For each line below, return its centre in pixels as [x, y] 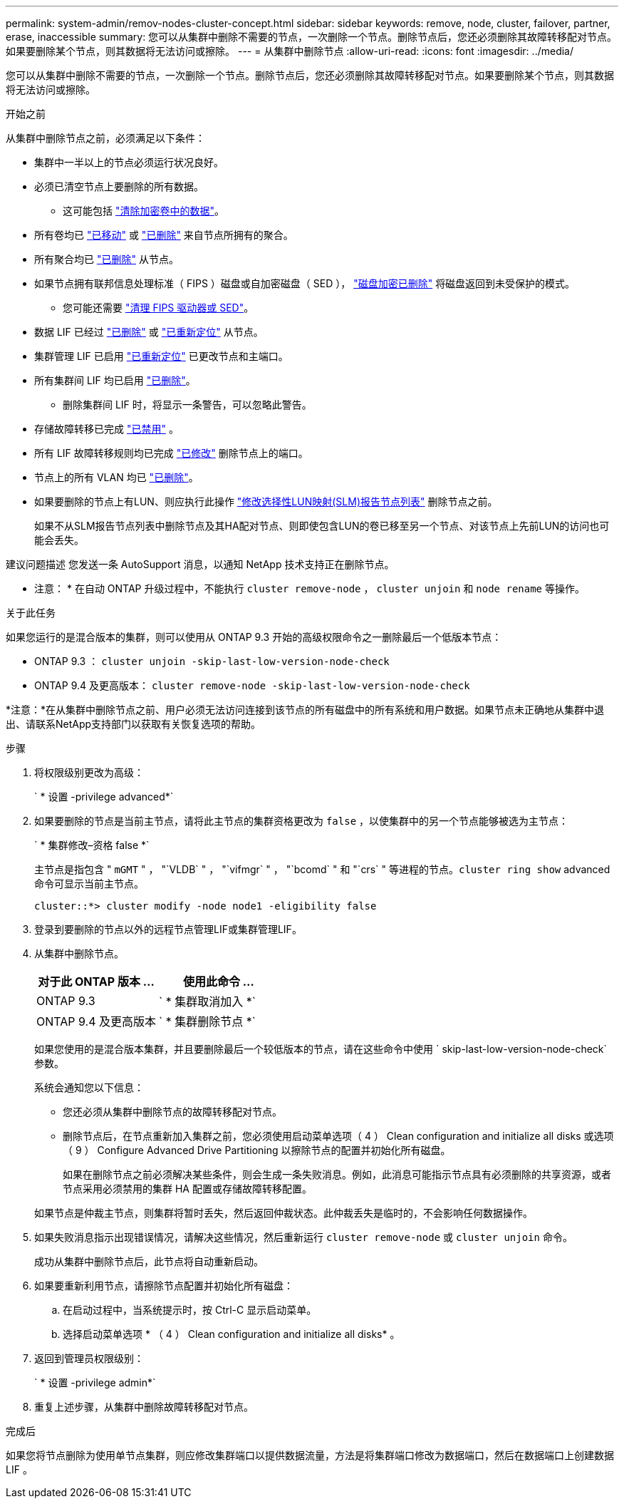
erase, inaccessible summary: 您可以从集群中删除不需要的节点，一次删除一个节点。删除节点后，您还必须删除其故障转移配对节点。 [312, 37]
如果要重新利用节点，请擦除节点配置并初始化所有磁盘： [164, 1286]
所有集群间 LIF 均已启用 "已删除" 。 [115, 380]
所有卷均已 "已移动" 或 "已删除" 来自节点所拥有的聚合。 [164, 235]
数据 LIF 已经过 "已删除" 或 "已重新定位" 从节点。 [149, 332]
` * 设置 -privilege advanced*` [104, 797]
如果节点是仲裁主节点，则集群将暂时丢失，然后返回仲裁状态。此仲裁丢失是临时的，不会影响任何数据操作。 [284, 1213]
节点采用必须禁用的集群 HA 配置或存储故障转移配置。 [187, 1189]
